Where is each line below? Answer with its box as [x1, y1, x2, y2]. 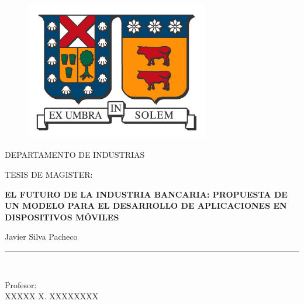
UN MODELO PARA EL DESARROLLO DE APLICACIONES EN [5, 199, 287, 212]
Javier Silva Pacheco [5, 230, 78, 243]
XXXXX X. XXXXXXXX [5, 290, 99, 302]
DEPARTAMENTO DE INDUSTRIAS [5, 148, 145, 161]
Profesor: [5, 278, 37, 291]
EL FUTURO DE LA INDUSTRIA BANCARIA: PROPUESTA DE [5, 188, 288, 200]
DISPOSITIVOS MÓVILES [5, 210, 119, 223]
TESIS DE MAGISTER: [5, 168, 93, 181]
